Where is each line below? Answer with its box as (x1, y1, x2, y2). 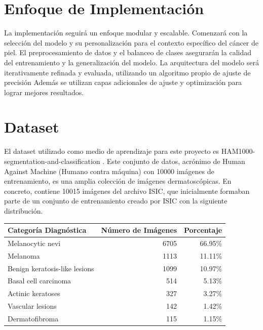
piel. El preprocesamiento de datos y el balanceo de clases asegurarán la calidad (4, 47, 251, 58)
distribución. (4, 205, 43, 216)
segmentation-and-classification (4, 156, 100, 166)
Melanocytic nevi (8, 237, 61, 248)
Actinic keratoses (8, 288, 60, 299)
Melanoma (8, 250, 40, 261)
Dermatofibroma (8, 313, 59, 323)
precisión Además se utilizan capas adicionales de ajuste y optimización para (4, 77, 242, 88)
